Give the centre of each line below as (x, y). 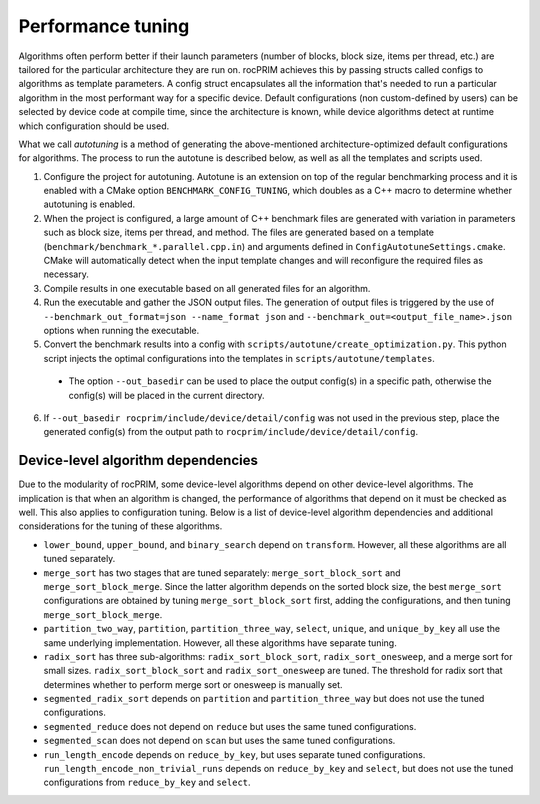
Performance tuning (104, 26)
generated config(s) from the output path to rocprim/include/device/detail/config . (231, 432)
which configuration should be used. (94, 126)
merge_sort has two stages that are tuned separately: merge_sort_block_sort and (222, 572)
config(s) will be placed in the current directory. (166, 395)
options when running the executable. (121, 330)
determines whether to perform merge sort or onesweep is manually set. (193, 684)
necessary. (66, 274)
